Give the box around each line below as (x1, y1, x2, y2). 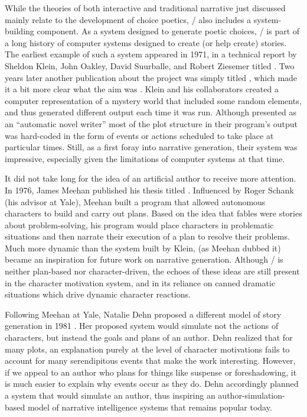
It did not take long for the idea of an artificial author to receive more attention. (5, 172, 296, 185)
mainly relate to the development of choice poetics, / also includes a (5, 13, 252, 25)
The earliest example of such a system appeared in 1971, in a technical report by (5, 48, 297, 60)
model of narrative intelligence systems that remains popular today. (27, 400, 272, 413)
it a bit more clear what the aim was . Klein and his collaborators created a (5, 83, 279, 95)
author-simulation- (218, 389, 285, 401)
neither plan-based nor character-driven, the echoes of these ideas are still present (5, 265, 300, 277)
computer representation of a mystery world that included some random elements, (5, 94, 302, 106)
